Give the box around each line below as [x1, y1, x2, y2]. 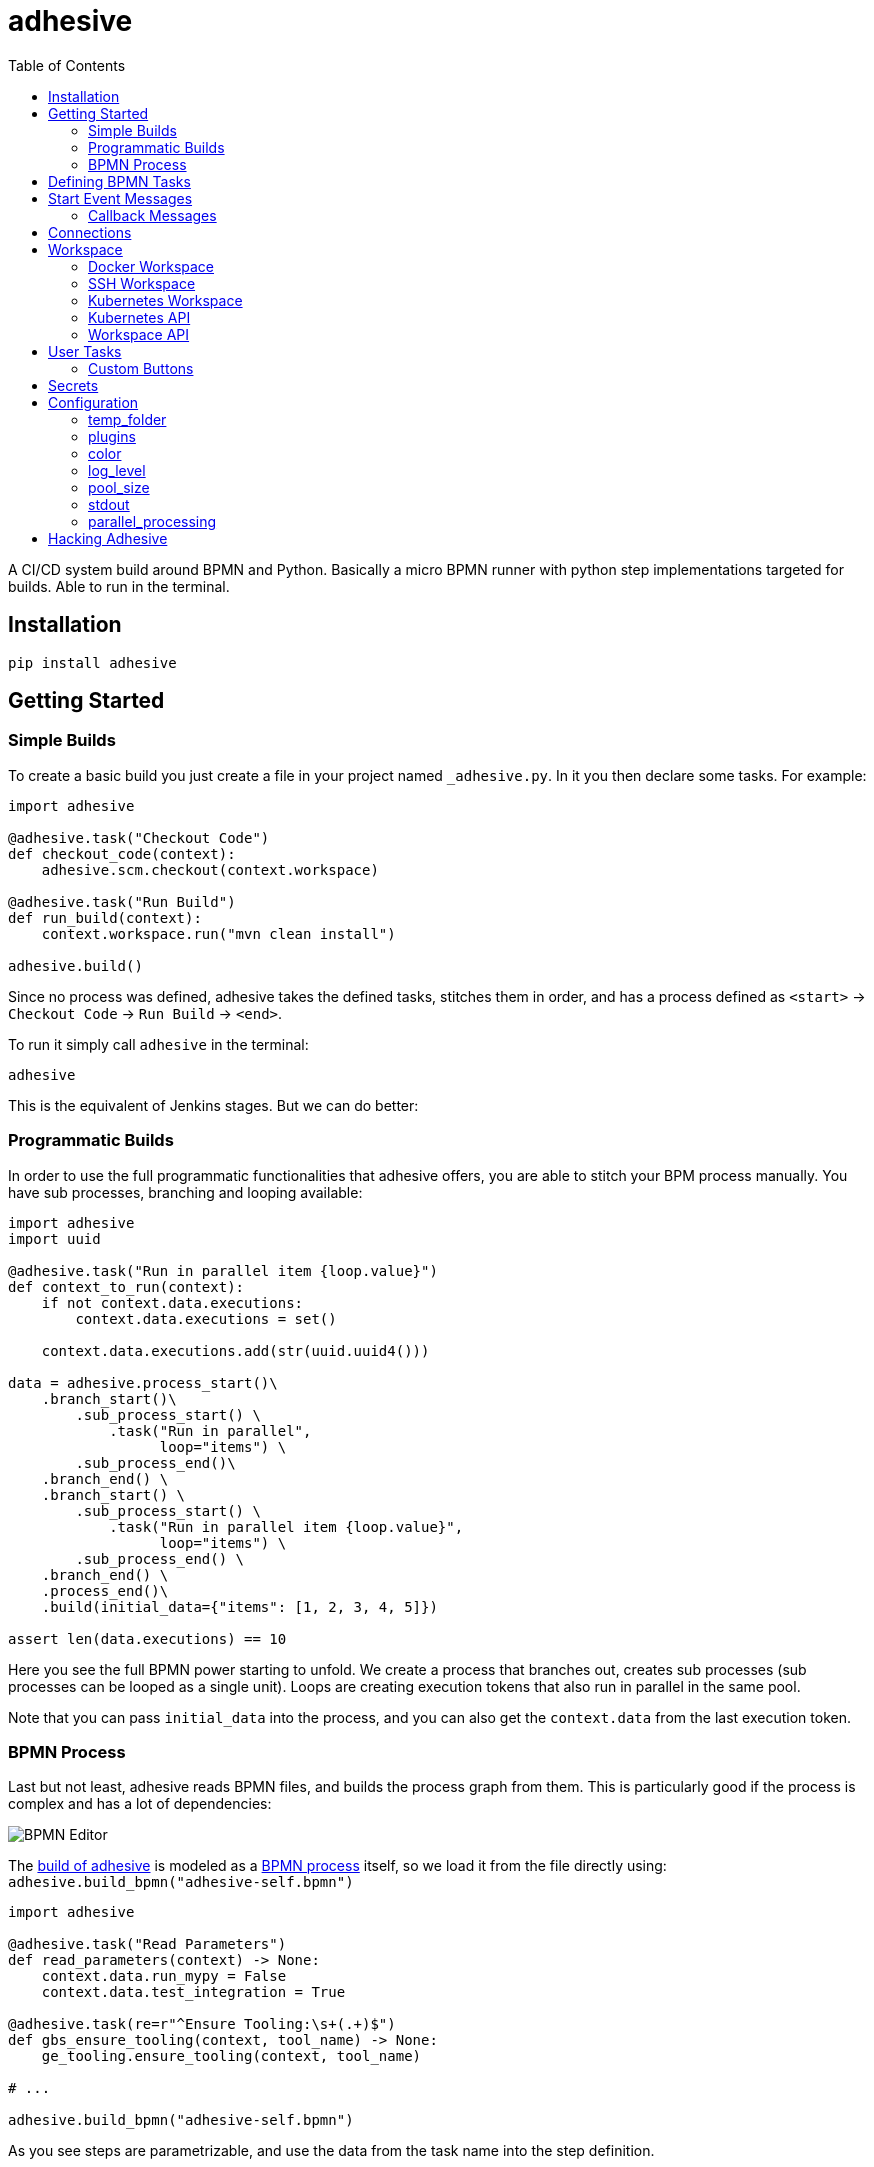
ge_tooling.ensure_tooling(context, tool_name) [41, 2048, 422, 2065]
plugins [88, 427, 136, 445]
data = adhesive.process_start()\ [8, 1374, 278, 1391]
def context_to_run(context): [8, 1278, 245, 1295]
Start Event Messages [48, 189, 193, 207]
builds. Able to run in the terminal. [8, 577, 230, 595]
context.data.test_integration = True [41, 1984, 346, 2001]
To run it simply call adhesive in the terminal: [8, 1035, 309, 1053]
